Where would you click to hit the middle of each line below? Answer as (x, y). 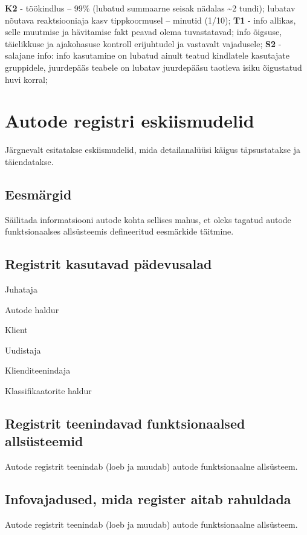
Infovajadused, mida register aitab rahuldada (148, 499)
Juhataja (21, 289)
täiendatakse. (29, 161)
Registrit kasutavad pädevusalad (108, 264)
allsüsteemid (44, 441)
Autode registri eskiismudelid (130, 121)
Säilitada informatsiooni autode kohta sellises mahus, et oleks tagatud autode (148, 219)
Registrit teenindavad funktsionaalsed (125, 423)
